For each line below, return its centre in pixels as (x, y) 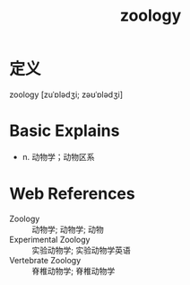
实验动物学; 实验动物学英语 (82, 250)
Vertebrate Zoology (45, 260)
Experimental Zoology (50, 239)
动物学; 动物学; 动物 (68, 229)
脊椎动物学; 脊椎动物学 (73, 271)
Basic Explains (65, 131)
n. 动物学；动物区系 (59, 156)
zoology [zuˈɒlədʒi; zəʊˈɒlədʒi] (66, 94)
